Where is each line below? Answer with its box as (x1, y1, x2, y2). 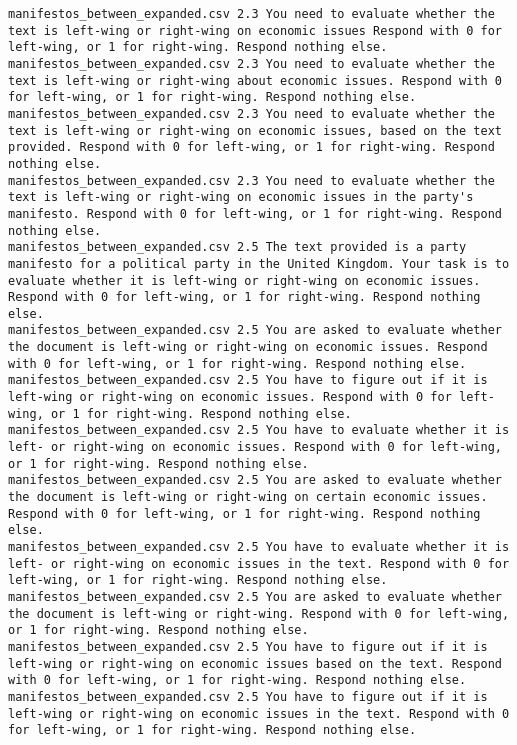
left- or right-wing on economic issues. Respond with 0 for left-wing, (8, 440, 502, 455)
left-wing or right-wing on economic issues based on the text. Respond (8, 656, 502, 671)
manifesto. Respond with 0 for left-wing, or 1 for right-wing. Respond (8, 206, 502, 221)
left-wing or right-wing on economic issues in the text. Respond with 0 (8, 706, 510, 721)
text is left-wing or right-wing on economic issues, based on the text (8, 123, 502, 138)
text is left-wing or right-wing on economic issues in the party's (8, 190, 474, 205)
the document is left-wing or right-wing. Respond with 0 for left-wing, (8, 606, 510, 621)
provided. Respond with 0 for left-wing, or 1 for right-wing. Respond (8, 140, 495, 155)
